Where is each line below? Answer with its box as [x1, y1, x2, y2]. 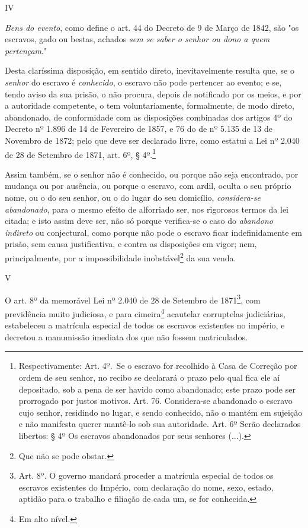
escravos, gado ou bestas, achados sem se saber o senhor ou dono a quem [5, 33, 270, 45]
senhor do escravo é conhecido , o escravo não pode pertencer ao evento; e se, [5, 75, 282, 88]
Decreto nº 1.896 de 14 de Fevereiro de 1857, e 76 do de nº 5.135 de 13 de [5, 122, 273, 135]
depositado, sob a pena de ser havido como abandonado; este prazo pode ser [18, 382, 296, 395]
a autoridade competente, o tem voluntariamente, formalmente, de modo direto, [5, 99, 294, 112]
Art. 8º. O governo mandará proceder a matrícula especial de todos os [18, 469, 274, 482]
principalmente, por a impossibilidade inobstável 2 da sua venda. [5, 249, 236, 264]
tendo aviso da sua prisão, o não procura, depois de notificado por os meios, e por [5, 87, 301, 100]
